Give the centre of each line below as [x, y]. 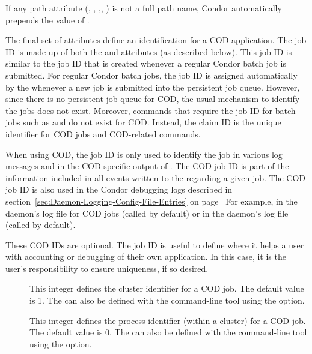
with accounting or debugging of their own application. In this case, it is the [146, 256]
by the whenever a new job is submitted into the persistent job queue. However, [153, 87]
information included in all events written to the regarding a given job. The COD [156, 177]
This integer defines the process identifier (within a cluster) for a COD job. [168, 320]
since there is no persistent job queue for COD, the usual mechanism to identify [153, 99]
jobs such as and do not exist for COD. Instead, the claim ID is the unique [143, 122]
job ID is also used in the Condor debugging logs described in [119, 189]
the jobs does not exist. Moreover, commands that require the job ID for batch [151, 110]
